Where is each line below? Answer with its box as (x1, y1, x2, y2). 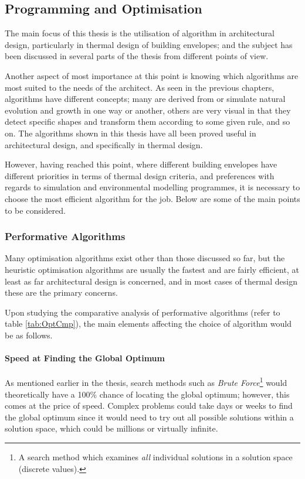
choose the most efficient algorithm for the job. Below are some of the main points (5, 192, 300, 204)
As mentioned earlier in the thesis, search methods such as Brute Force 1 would (5, 375, 287, 388)
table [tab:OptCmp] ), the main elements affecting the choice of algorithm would (5, 317, 292, 330)
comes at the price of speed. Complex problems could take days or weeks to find (5, 399, 293, 412)
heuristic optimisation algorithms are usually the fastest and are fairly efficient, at (5, 263, 299, 275)
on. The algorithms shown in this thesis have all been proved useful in (5, 126, 256, 139)
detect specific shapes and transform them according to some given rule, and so (5, 115, 290, 128)
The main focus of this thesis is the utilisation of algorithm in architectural (5, 27, 274, 39)
